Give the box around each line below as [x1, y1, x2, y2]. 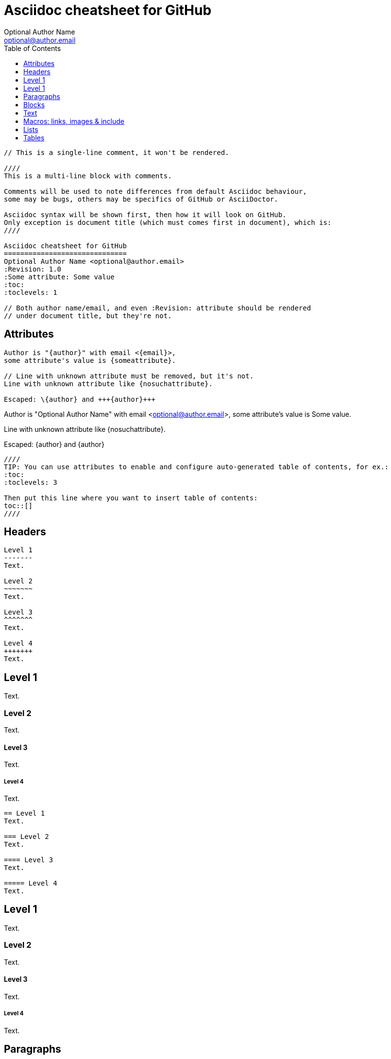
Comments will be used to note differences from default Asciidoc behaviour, [4, 187, 307, 195]
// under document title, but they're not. [4, 311, 172, 320]
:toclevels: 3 [4, 478, 57, 486]
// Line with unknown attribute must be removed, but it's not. [4, 372, 254, 380]
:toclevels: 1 [4, 288, 57, 296]
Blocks [23, 100, 45, 109]
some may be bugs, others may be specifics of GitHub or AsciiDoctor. [4, 195, 278, 203]
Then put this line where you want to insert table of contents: [4, 494, 258, 502]
